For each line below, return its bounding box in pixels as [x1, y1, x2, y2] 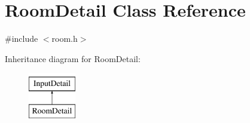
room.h [51, 32, 78, 45]
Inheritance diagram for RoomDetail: [5, 52, 141, 64]
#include [5, 32, 38, 45]
